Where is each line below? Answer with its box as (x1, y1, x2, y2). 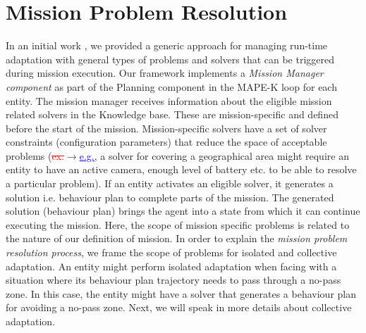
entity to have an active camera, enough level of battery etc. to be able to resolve (6, 162, 357, 177)
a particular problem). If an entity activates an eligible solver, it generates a (6, 176, 334, 191)
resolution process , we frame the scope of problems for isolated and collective (6, 245, 337, 260)
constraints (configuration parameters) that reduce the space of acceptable (6, 134, 327, 149)
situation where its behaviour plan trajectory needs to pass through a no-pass (6, 272, 341, 287)
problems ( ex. (6, 148, 64, 163)
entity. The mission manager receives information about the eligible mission (6, 93, 332, 108)
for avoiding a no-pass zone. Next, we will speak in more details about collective (6, 300, 352, 315)
